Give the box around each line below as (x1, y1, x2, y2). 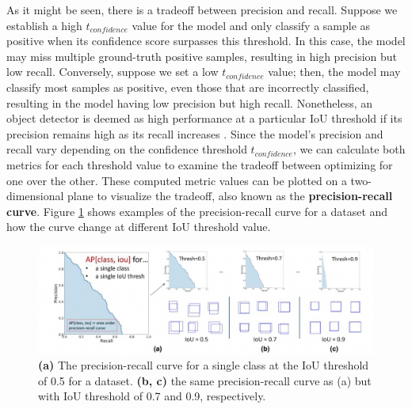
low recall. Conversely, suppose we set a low (6, 63, 219, 80)
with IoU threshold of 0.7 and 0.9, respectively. (38, 388, 266, 404)
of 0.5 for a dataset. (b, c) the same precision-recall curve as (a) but (38, 372, 372, 388)
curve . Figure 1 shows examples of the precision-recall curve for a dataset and (6, 203, 388, 219)
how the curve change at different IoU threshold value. (6, 218, 271, 235)
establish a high (6, 17, 82, 33)
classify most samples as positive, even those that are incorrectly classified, (6, 78, 369, 95)
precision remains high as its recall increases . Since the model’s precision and (6, 125, 383, 142)
